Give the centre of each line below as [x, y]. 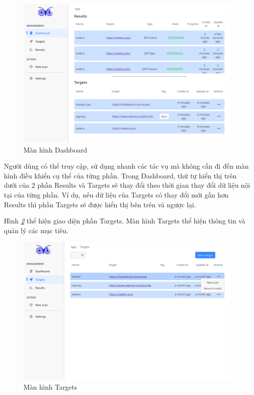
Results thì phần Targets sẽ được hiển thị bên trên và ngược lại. [100, 204]
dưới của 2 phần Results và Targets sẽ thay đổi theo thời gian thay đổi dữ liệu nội [127, 185]
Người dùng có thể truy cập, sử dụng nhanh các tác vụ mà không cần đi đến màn [127, 166]
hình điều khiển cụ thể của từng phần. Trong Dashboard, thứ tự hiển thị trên [120, 175]
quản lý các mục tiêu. [36, 230]
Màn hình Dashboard [55, 149]
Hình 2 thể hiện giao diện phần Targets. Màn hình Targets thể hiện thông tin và [125, 221]
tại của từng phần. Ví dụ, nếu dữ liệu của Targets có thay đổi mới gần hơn [116, 195]
